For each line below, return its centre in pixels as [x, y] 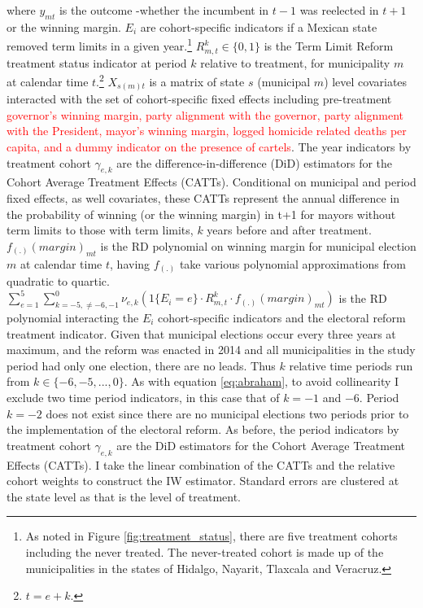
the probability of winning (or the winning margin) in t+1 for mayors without [201, 214]
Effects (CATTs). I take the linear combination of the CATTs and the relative [201, 464]
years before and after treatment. [289, 230]
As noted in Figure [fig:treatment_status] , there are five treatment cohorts [211, 536]
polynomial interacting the [73, 318]
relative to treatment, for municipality [295, 62]
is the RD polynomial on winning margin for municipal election [258, 245]
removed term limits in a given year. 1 [100, 45]
